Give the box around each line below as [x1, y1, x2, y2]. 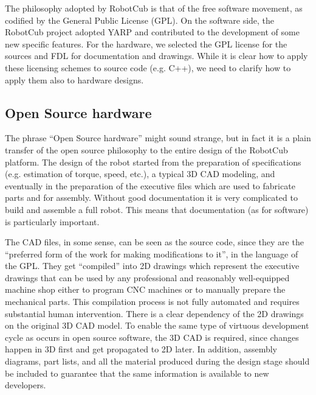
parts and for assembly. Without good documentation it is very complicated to [5, 191, 298, 204]
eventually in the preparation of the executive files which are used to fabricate [5, 179, 295, 192]
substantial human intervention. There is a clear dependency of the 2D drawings [5, 307, 304, 320]
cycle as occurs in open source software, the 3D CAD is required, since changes [5, 330, 299, 343]
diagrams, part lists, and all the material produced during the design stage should [5, 355, 310, 368]
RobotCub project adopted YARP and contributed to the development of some [5, 26, 300, 38]
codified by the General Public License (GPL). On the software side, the [5, 13, 275, 26]
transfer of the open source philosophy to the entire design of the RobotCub [5, 143, 288, 156]
